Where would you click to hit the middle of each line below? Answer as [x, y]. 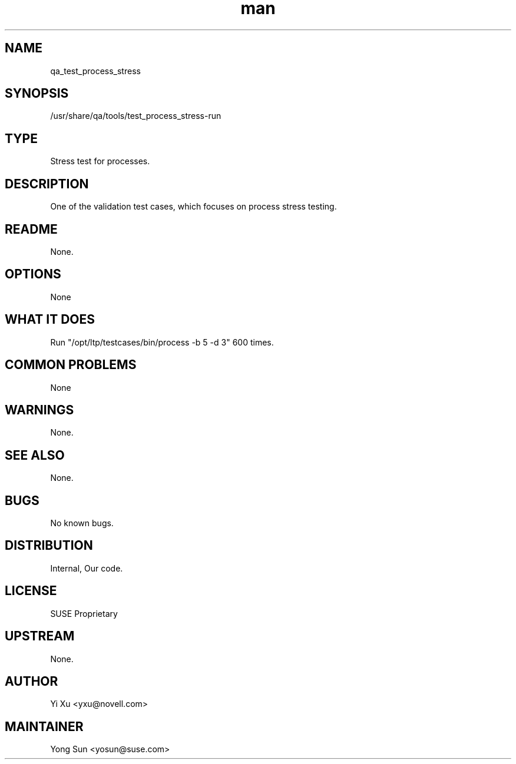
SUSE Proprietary [84, 613]
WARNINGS [39, 410]
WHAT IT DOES [50, 320]
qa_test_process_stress [95, 71]
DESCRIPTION [47, 184]
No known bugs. [82, 523]
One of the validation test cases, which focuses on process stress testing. [193, 207]
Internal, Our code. [87, 568]
